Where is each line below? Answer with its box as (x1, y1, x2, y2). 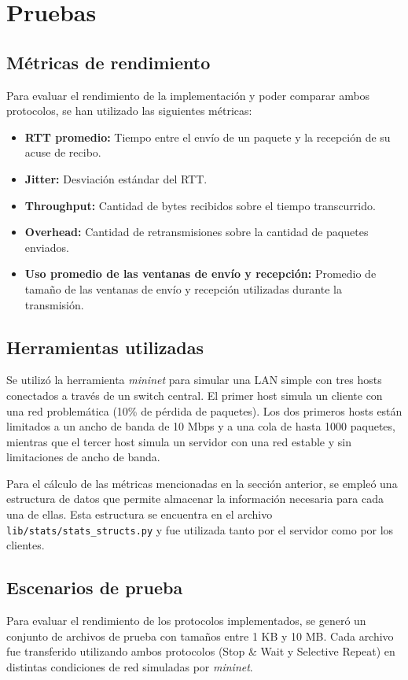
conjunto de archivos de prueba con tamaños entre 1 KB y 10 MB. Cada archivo (6, 627, 394, 644)
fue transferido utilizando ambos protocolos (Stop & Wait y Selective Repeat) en (6, 643, 395, 660)
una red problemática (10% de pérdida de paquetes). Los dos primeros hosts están (6, 402, 402, 419)
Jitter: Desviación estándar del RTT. (24, 170, 208, 187)
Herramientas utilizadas (6, 334, 204, 359)
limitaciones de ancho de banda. (6, 449, 160, 465)
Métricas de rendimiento (6, 50, 211, 74)
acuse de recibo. (24, 144, 101, 161)
